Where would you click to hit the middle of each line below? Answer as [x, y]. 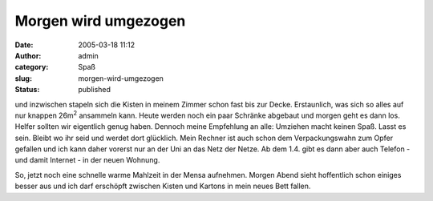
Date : [24, 45]
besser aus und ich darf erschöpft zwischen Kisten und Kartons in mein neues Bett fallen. [163, 186]
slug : [23, 78]
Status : [27, 90]
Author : [28, 55]
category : [32, 67]
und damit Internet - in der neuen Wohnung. [87, 160]
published [95, 90]
